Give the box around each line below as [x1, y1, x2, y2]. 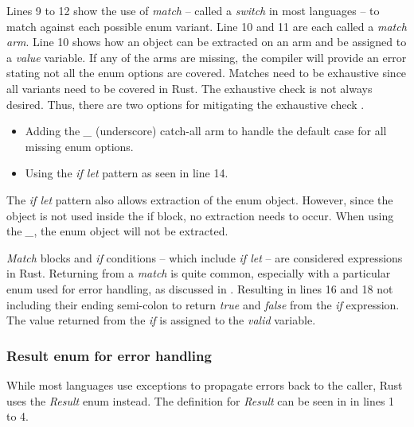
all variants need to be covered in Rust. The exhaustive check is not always [6, 80, 373, 96]
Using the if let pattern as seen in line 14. [25, 165, 228, 181]
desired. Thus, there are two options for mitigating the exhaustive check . [6, 95, 365, 112]
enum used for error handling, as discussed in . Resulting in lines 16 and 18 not [6, 280, 393, 297]
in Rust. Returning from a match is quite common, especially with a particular [6, 265, 391, 281]
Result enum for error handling [6, 345, 212, 365]
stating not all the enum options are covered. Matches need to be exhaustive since [6, 64, 407, 81]
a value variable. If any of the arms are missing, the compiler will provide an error [6, 49, 407, 65]
